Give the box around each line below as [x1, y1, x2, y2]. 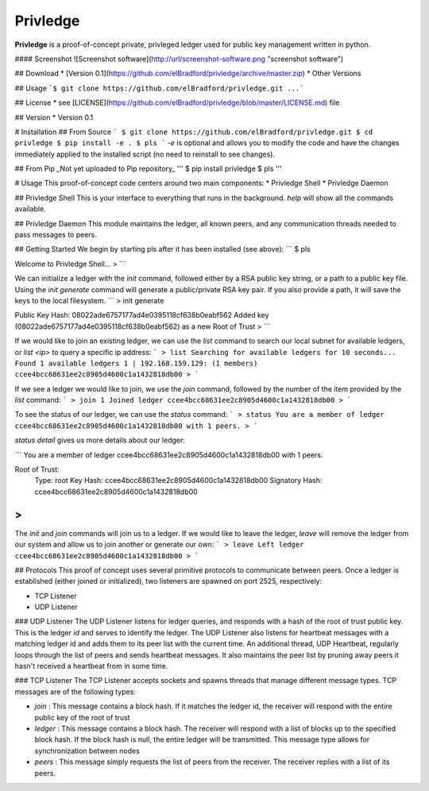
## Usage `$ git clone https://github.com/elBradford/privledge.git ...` [14, 83, 305, 93]
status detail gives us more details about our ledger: [14, 435, 186, 445]
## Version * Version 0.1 [14, 112, 94, 122]
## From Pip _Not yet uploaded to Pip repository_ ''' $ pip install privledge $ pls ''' [14, 164, 282, 174]
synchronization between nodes [34, 746, 141, 755]
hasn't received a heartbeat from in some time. [14, 662, 168, 671]
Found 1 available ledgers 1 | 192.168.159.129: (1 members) [14, 358, 258, 368]
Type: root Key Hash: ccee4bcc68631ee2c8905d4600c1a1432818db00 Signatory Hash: [34, 476, 323, 485]
